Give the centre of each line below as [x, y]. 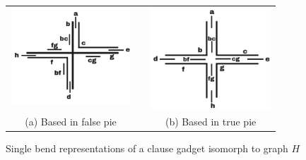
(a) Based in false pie [71, 122]
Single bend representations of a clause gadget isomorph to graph [147, 148]
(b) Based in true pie [211, 122]
